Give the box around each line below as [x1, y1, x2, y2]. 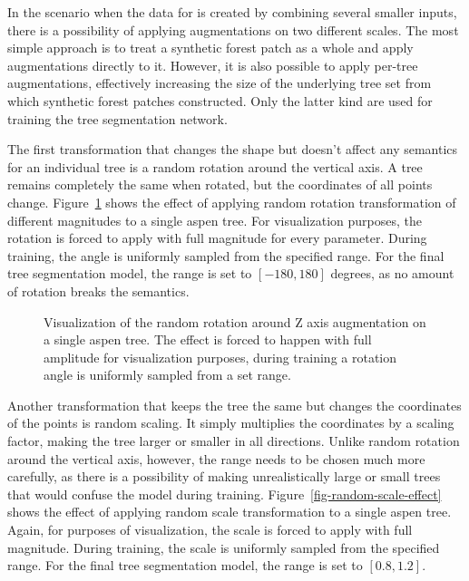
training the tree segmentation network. [7, 109, 228, 128]
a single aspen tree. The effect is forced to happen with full [44, 330, 372, 349]
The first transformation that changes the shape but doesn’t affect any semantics [7, 140, 458, 159]
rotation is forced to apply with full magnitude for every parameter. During [7, 228, 427, 247]
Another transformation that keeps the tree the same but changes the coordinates [7, 395, 462, 414]
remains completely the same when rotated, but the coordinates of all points [7, 175, 433, 194]
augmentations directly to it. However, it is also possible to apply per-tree [7, 55, 418, 74]
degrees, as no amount [330, 264, 454, 283]
